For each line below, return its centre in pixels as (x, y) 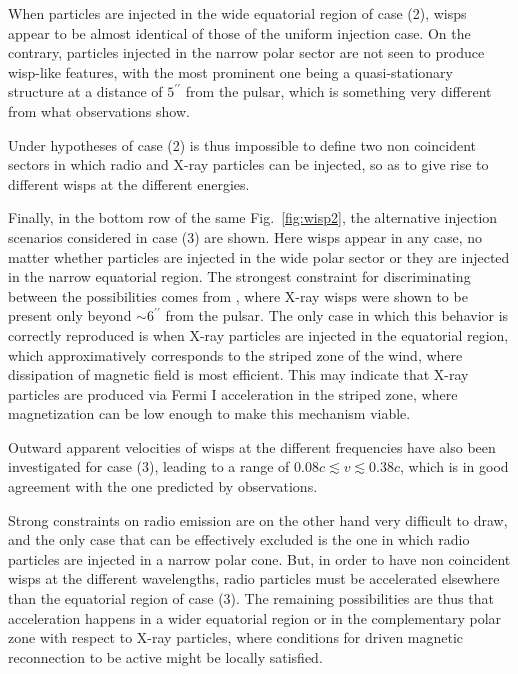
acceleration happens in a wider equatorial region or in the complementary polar (255, 617)
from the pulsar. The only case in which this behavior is (337, 315)
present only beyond (70, 315)
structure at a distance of (85, 91)
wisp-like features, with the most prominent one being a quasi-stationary (231, 71)
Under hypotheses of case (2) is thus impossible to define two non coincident (242, 144)
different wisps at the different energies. (129, 183)
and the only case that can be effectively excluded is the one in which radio (239, 539)
